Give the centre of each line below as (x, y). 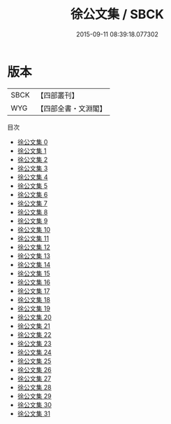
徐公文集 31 (34, 413)
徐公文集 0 (32, 142)
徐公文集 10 (34, 229)
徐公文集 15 (34, 273)
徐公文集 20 (35, 317)
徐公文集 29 (34, 396)
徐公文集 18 (34, 299)
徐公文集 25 (34, 361)
